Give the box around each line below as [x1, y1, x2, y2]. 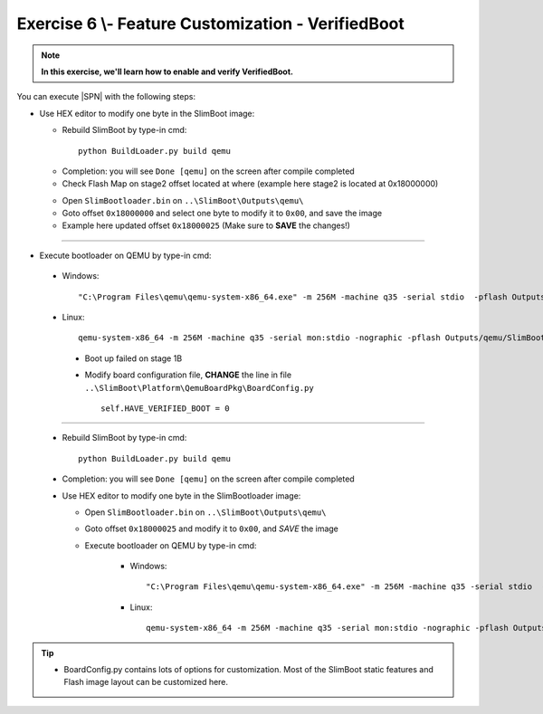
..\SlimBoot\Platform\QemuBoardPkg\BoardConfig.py [84, 383, 314, 393]
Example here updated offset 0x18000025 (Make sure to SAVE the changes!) [62, 220, 350, 231]
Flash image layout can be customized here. [63, 677, 229, 688]
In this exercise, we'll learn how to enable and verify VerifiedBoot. [41, 66, 294, 77]
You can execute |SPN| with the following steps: [16, 91, 196, 102]
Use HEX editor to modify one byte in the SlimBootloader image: [62, 490, 301, 501]
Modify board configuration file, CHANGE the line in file [84, 369, 292, 380]
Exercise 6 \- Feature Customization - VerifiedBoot [16, 14, 405, 33]
